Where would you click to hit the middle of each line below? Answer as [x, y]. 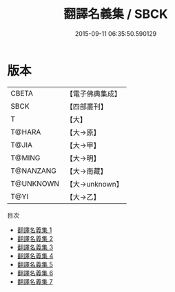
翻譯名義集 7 [35, 281]
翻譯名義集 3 [35, 247]
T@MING [25, 158]
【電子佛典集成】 [94, 94]
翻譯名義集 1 [34, 230]
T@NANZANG [34, 171]
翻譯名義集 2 [35, 238]
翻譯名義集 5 [35, 264]
